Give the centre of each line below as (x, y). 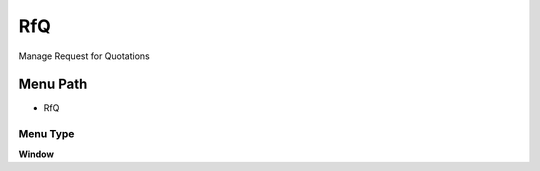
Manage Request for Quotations (84, 56)
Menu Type (46, 134)
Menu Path (53, 84)
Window (36, 154)
